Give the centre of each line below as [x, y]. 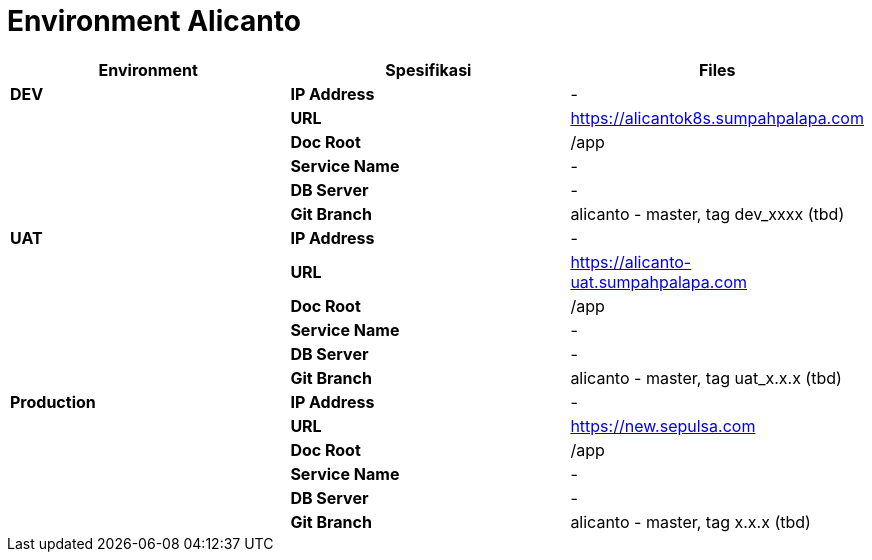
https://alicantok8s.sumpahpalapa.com [717, 117]
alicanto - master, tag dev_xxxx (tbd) [707, 213]
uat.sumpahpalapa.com [659, 281]
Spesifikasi [428, 69]
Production [53, 401]
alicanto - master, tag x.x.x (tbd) [690, 521]
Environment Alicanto [154, 21]
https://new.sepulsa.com [663, 425]
